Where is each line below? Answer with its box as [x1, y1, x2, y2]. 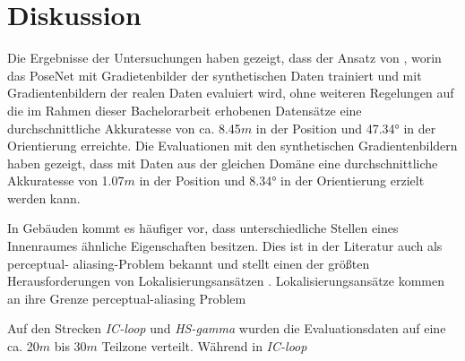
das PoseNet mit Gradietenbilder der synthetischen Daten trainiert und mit [7, 65, 422, 84]
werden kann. [7, 188, 81, 207]
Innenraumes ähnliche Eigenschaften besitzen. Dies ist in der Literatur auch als [7, 236, 443, 255]
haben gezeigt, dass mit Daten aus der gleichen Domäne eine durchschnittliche [7, 153, 438, 172]
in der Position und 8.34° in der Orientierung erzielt [139, 171, 425, 190]
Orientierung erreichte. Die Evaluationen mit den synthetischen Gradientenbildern [7, 136, 458, 155]
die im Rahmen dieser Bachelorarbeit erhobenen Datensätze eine [7, 100, 362, 119]
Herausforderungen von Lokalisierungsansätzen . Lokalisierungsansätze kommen [7, 271, 445, 290]
